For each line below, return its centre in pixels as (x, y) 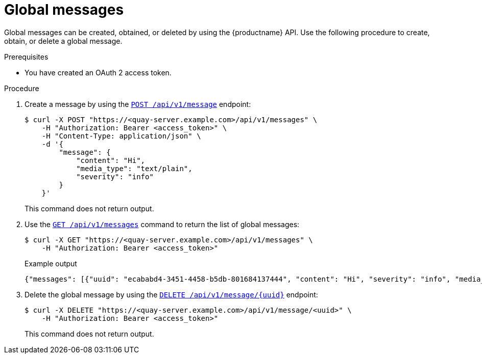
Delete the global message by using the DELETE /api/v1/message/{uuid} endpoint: (171, 294)
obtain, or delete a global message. (63, 41)
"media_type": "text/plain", (134, 168)
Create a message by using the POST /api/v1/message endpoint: (138, 104)
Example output (51, 263)
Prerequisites (26, 57)
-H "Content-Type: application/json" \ (121, 136)
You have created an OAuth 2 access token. (98, 72)
